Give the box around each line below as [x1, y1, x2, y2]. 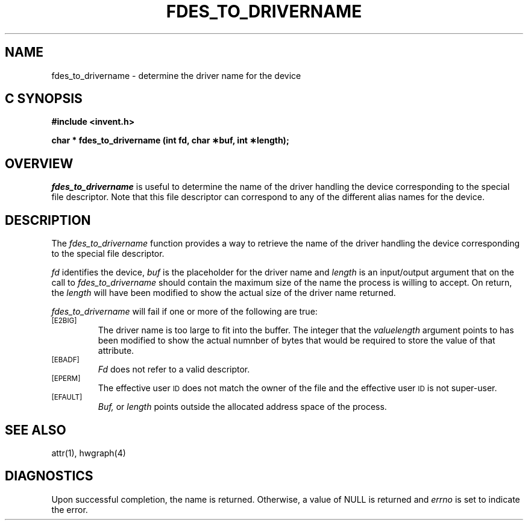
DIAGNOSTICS [5, 468, 93, 484]
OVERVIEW [5, 156, 74, 171]
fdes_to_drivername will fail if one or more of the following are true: [51, 306, 318, 317]
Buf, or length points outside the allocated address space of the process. [98, 401, 387, 412]
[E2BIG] [51, 316, 77, 325]
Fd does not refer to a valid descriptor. [98, 364, 250, 375]
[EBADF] [51, 356, 80, 365]
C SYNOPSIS [5, 91, 83, 107]
